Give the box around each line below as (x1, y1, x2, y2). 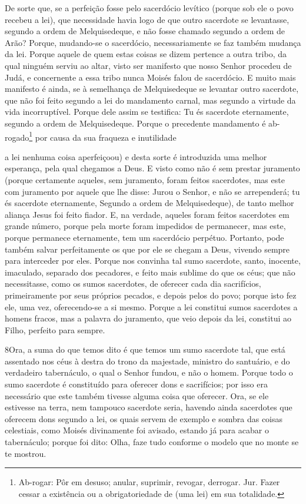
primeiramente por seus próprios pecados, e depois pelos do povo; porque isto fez (5, 289, 297, 301)
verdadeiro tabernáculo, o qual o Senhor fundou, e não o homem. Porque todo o (5, 366, 293, 379)
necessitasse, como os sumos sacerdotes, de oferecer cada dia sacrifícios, (5, 277, 261, 290)
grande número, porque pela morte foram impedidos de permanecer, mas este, (5, 220, 286, 232)
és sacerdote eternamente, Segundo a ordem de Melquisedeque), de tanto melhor (5, 197, 294, 209)
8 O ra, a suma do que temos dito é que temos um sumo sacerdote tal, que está (5, 343, 285, 356)
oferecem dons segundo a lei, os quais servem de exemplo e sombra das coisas (5, 412, 283, 425)
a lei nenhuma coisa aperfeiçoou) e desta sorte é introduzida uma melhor (5, 150, 267, 163)
